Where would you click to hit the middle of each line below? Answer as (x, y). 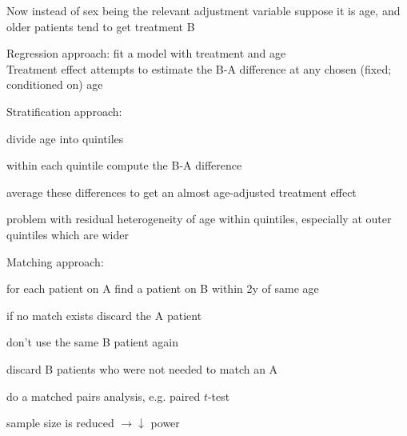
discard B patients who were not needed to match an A (142, 368)
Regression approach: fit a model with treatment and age (146, 53)
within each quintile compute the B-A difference (124, 165)
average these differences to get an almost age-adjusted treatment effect (182, 192)
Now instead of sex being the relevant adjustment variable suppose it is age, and (203, 10)
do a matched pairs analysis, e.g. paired (104, 396)
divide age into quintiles (65, 138)
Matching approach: (55, 261)
